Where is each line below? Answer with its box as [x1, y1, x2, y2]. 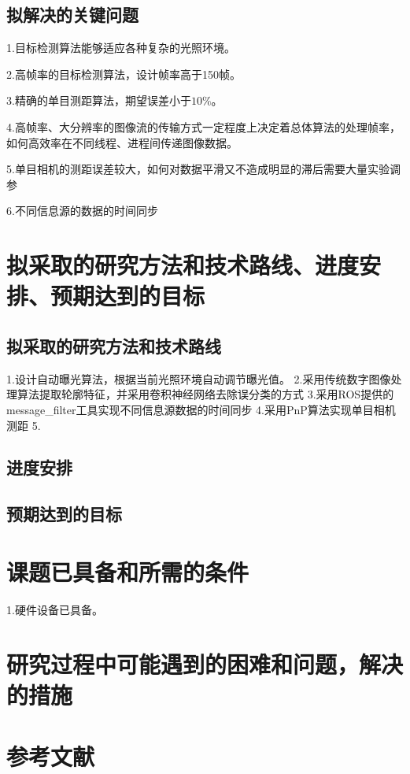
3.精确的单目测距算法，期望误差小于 [6, 92, 191, 109]
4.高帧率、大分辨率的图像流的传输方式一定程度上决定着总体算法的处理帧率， [6, 118, 401, 135]
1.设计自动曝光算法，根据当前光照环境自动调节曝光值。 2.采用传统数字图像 [6, 370, 391, 387]
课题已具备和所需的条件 [6, 555, 249, 587]
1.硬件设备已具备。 [6, 601, 103, 617]
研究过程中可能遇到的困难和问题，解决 [6, 647, 404, 680]
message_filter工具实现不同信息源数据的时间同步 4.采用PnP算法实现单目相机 [6, 401, 396, 417]
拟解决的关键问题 [6, 2, 139, 27]
